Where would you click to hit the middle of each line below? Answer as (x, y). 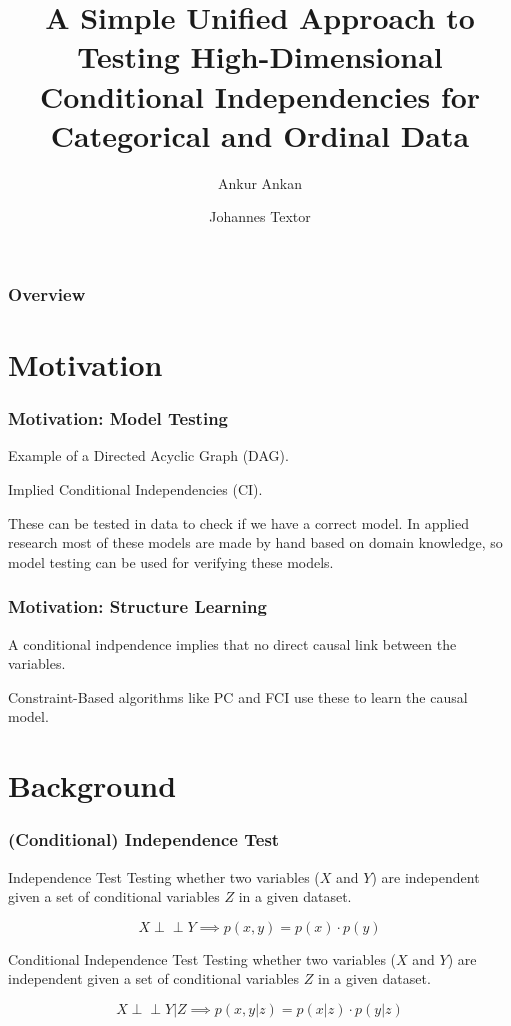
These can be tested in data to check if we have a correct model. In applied (238, 522)
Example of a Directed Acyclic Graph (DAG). (148, 455)
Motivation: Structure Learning (137, 606)
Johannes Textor (260, 216)
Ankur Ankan (260, 182)
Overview (47, 293)
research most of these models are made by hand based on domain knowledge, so (255, 542)
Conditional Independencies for (260, 95)
